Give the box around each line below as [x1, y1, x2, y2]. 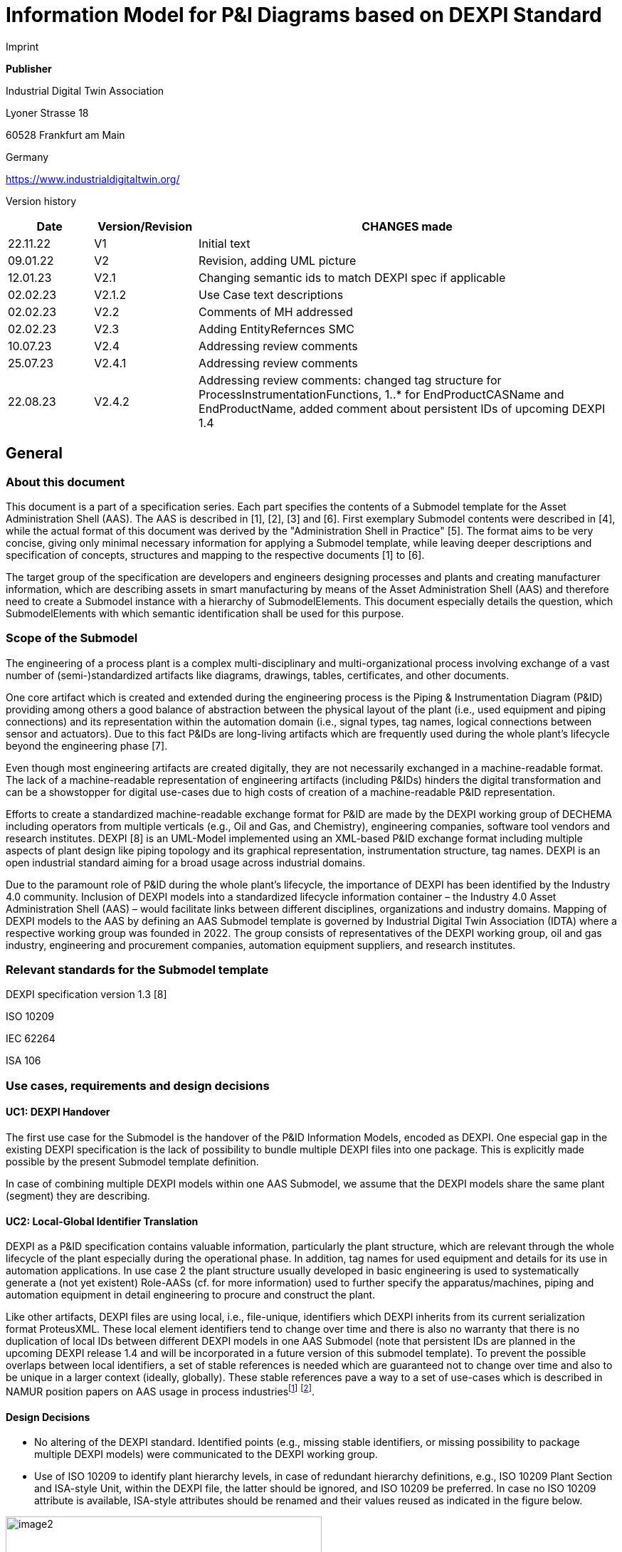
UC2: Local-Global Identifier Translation [6, 1215, 199, 1227]
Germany [6, 150, 49, 163]
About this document [6, 474, 125, 489]
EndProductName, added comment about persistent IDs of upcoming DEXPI [199, 401, 606, 416]
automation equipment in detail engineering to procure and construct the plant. [6, 1289, 376, 1301]
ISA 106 [6, 1054, 41, 1067]
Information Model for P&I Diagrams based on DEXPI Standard [6, 3, 602, 27]
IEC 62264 [6, 1032, 56, 1045]
